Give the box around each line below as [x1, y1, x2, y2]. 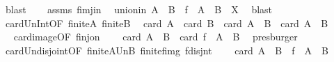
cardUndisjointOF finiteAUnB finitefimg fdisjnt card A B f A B [5, 42, 328, 57]
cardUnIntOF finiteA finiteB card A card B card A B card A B [5, 15, 328, 30]
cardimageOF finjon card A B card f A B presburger [13, 29, 298, 44]
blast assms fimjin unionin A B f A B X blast [5, 2, 273, 16]
